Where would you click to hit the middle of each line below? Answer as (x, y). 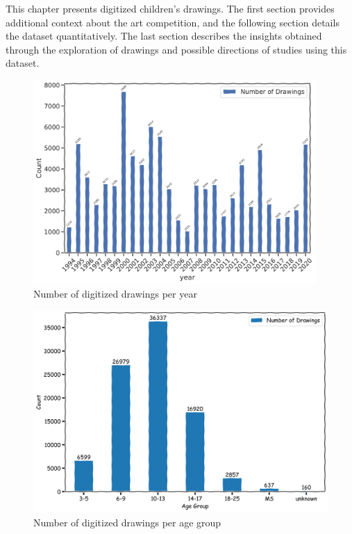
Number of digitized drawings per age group (127, 522)
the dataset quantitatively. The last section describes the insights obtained (164, 36)
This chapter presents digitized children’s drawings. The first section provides (170, 8)
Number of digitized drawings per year (115, 293)
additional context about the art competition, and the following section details (173, 22)
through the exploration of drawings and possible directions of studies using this (176, 49)
